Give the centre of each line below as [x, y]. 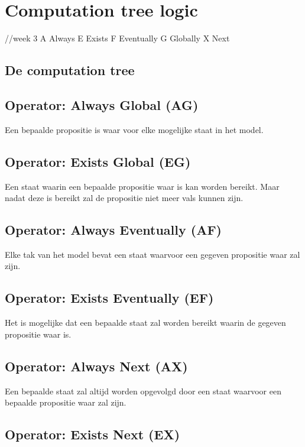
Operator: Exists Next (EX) [93, 434]
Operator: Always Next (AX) [96, 366]
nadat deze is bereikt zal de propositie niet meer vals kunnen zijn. [124, 198]
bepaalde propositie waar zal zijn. [66, 402]
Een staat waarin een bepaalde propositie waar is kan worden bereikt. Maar [142, 186]
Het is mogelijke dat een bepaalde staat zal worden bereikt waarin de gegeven [145, 323]
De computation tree [70, 70]
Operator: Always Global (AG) [102, 104]
